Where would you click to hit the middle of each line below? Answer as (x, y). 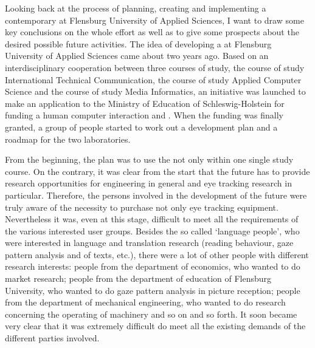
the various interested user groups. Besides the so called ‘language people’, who (152, 230)
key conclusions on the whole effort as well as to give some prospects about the (152, 32)
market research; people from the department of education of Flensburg (138, 278)
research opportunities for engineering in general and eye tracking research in (148, 183)
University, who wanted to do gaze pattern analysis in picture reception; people (153, 290)
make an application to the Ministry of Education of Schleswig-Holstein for (145, 103)
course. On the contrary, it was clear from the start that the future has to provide (157, 171)
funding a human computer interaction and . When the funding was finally (144, 115)
